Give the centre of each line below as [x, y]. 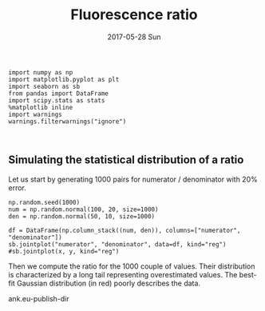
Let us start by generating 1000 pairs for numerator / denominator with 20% [133, 179]
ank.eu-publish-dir [39, 298]
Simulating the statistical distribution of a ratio [126, 160]
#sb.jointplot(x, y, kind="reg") [64, 251]
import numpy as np [41, 72]
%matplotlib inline [41, 107]
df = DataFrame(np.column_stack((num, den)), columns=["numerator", [125, 230]
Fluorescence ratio [134, 15]
